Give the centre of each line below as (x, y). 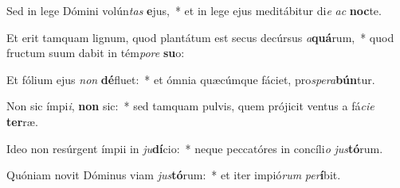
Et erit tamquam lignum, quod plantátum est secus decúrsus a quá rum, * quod (200, 37)
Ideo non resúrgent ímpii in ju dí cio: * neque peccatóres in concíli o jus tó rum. (195, 148)
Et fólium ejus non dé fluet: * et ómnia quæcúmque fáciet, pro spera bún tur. (191, 79)
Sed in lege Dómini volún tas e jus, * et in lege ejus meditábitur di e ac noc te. (194, 10)
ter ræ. (22, 121)
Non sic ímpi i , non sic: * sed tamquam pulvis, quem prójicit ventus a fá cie (190, 106)
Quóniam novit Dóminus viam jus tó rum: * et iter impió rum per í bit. (174, 175)
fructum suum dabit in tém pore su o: (96, 53)
